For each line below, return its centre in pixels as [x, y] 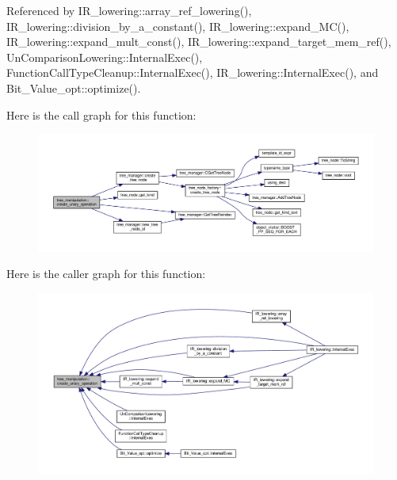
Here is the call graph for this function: [101, 114]
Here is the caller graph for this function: [106, 274]
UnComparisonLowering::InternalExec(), [105, 57]
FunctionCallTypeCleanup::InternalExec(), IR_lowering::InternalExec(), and [193, 72]
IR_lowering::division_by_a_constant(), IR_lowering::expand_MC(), [178, 26]
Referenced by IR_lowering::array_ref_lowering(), [129, 10]
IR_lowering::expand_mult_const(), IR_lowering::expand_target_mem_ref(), [199, 42]
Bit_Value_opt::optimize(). [74, 88]
